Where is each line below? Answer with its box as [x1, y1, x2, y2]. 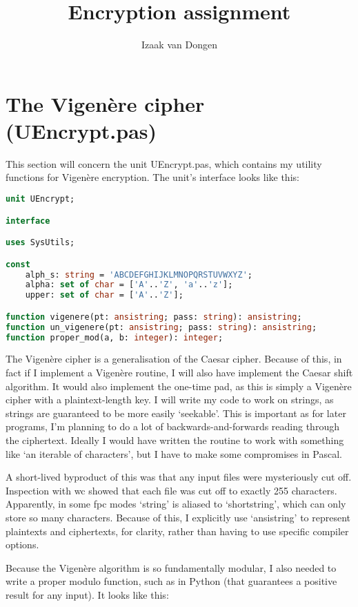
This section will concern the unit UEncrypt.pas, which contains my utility [6, 156, 322, 171]
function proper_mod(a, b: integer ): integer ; [6, 332, 223, 343]
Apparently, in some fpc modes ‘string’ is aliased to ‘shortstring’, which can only [6, 497, 346, 511]
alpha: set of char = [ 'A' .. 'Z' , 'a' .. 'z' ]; [25, 280, 233, 290]
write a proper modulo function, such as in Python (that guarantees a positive [6, 574, 337, 588]
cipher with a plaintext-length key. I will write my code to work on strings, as [6, 392, 334, 407]
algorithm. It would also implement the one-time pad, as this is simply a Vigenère [6, 378, 352, 393]
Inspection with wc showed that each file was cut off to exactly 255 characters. [6, 483, 337, 497]
